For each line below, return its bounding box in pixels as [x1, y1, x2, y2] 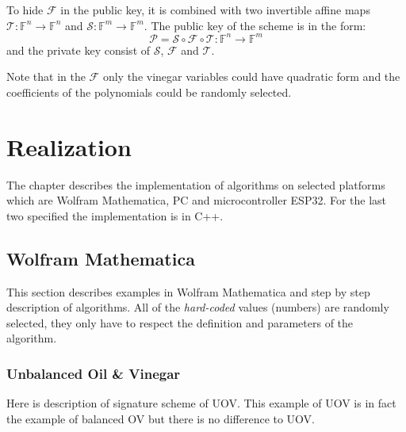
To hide [6, 2, 44, 17]
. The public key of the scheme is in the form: [144, 17, 366, 33]
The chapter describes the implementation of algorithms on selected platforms [6, 176, 385, 193]
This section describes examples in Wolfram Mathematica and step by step [6, 283, 370, 300]
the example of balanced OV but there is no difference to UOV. [6, 410, 316, 426]
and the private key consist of [6, 41, 151, 58]
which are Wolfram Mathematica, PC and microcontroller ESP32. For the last [6, 192, 387, 208]
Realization [6, 130, 132, 162]
